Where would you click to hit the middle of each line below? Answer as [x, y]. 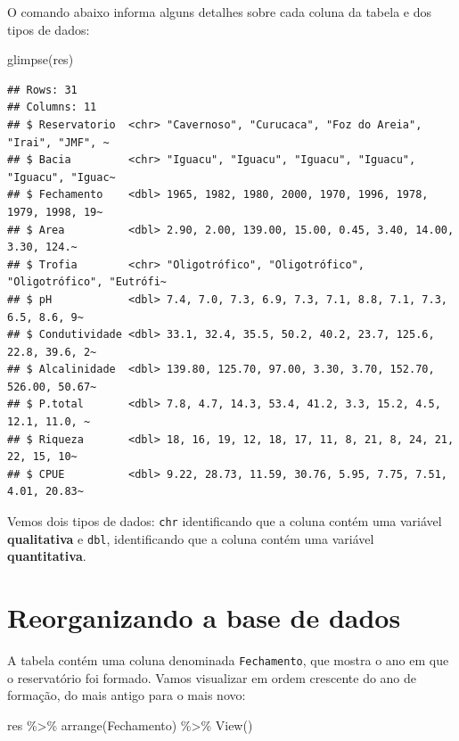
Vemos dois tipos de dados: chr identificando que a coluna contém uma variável [225, 521]
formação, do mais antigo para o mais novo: [127, 695]
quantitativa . [47, 556]
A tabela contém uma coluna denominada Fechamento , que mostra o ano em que [228, 660]
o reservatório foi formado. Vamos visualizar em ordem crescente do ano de [212, 677]
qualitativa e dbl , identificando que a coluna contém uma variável [191, 538]
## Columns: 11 [52, 107]
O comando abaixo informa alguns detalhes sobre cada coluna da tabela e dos [219, 12]
